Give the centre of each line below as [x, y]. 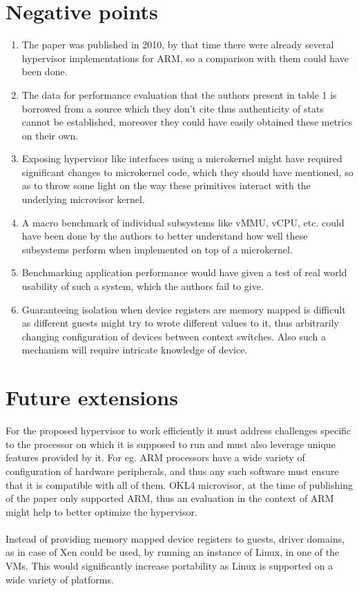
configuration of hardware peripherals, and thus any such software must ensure [172, 471]
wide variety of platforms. [60, 579]
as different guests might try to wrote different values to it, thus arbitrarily [180, 323]
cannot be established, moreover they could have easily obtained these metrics [187, 122]
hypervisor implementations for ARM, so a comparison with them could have [185, 58]
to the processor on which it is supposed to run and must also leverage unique [171, 444]
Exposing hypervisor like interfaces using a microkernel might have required [182, 158]
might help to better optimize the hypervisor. [101, 511]
